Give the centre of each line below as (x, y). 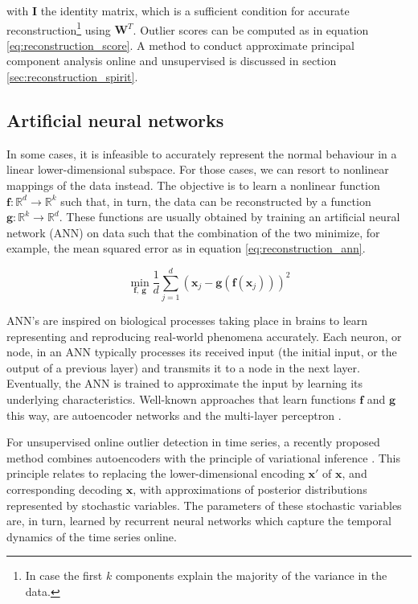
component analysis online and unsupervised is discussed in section (172, 61)
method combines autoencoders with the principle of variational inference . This (204, 457)
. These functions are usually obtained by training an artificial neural (229, 217)
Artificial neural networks (115, 120)
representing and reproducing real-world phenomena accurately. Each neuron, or (204, 336)
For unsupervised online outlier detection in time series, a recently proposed (193, 442)
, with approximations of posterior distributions (250, 489)
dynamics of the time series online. (92, 536)
